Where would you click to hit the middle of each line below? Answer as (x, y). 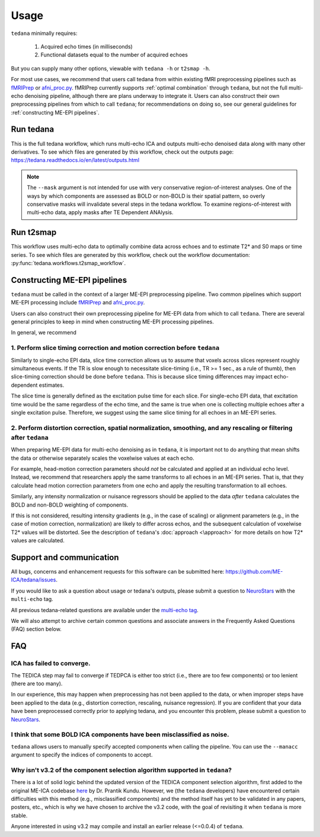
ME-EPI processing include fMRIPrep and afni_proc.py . (78, 303)
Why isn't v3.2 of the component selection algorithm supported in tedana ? (121, 770)
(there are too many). (37, 683)
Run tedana (33, 130)
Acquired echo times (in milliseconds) (87, 46)
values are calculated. (38, 540)
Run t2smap (34, 232)
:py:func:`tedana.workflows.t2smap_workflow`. (68, 263)
